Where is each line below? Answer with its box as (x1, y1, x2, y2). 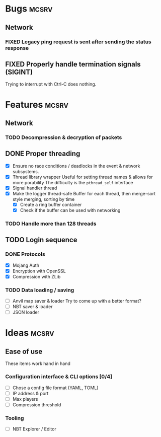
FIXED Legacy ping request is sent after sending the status (5, 38, 152, 45)
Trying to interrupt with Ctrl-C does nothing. (5, 81, 97, 87)
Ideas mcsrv (5, 327, 54, 339)
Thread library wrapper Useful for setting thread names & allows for (12, 174, 153, 180)
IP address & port (12, 390, 49, 396)
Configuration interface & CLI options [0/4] (5, 373, 112, 380)
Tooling (5, 414, 24, 421)
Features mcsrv (5, 99, 69, 110)
